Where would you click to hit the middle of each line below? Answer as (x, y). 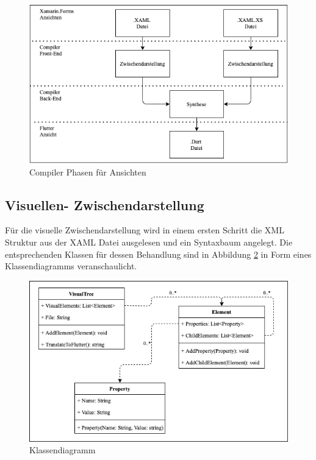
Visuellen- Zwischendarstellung (105, 204)
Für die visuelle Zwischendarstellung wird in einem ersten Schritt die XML (145, 230)
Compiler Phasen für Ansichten (88, 172)
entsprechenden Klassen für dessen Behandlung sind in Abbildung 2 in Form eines (158, 254)
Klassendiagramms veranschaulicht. (71, 266)
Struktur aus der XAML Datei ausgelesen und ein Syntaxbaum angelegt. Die (149, 242)
